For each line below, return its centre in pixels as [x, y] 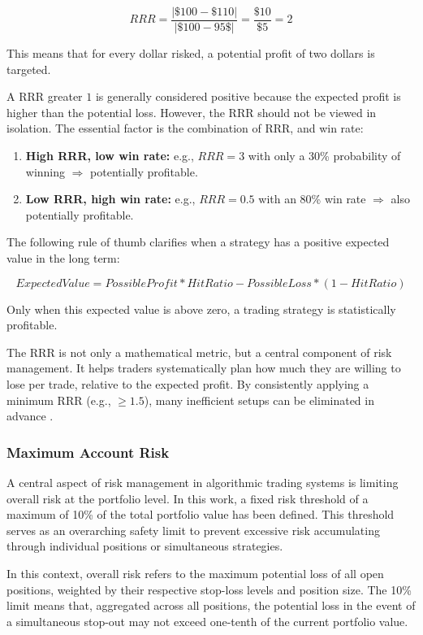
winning [45, 171]
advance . [30, 416]
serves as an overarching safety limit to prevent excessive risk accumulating [193, 530]
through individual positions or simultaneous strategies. [145, 546]
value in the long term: [63, 258]
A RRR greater [45, 96]
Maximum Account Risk [88, 452]
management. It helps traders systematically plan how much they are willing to [204, 368]
